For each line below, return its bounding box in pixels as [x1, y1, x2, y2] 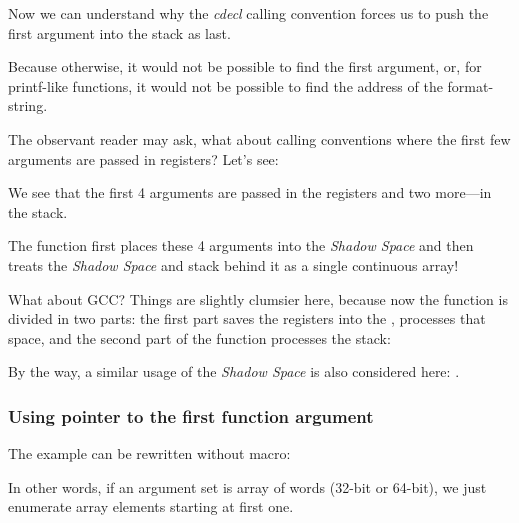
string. [8, 95, 48, 116]
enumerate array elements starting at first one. [8, 496, 294, 517]
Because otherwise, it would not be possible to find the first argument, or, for [8, 56, 482, 77]
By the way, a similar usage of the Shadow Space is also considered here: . [8, 361, 460, 382]
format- [447, 75, 494, 96]
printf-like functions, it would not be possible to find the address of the [8, 75, 443, 96]
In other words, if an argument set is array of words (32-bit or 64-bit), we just [8, 476, 487, 497]
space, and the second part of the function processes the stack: [8, 327, 391, 348]
